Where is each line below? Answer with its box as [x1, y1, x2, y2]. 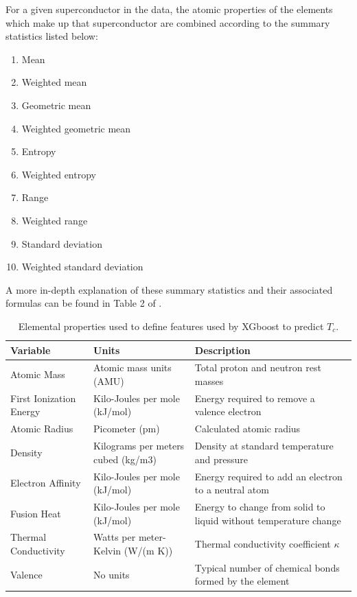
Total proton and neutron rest [194, 360, 321, 375]
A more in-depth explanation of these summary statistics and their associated [5, 282, 333, 296]
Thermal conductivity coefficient [194, 537, 331, 551]
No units [93, 567, 130, 581]
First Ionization [10, 390, 76, 405]
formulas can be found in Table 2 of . [5, 296, 162, 310]
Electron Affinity [10, 476, 81, 490]
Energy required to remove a [194, 390, 315, 405]
